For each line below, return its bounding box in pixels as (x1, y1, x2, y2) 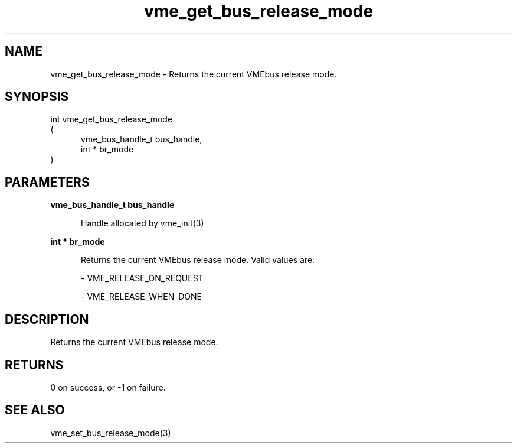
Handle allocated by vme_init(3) (81, 218, 204, 229)
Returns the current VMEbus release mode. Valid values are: (81, 255, 315, 265)
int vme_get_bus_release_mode (50, 114, 173, 125)
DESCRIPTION (5, 311, 89, 327)
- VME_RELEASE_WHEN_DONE (81, 291, 202, 302)
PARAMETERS (5, 174, 90, 190)
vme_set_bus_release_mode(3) (50, 427, 171, 438)
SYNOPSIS (5, 89, 69, 105)
